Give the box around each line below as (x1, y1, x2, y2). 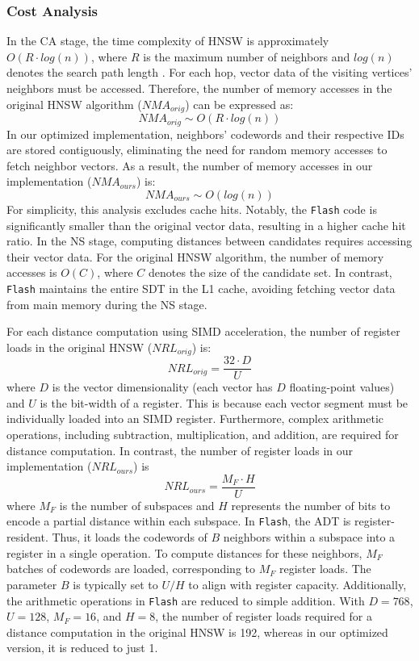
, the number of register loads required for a (155, 608, 372, 625)
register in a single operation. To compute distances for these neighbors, (6, 544, 362, 561)
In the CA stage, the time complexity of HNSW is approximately (6, 32, 329, 49)
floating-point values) (289, 379, 395, 395)
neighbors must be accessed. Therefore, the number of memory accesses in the (6, 80, 392, 96)
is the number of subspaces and (59, 496, 215, 513)
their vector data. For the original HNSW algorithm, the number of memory (6, 248, 384, 265)
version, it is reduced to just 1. (6, 639, 158, 656)
